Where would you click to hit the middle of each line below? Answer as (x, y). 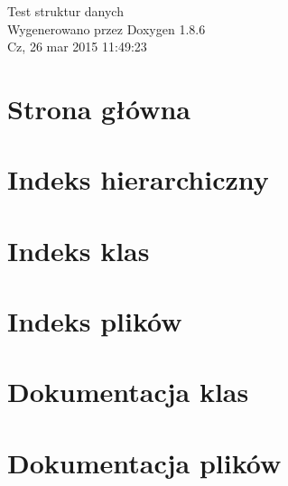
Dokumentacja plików (144, 462)
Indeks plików (95, 321)
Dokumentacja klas (128, 392)
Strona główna (99, 108)
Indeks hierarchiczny (138, 179)
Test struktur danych (65, 11)
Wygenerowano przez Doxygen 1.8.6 (107, 28)
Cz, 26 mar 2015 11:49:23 (77, 47)
